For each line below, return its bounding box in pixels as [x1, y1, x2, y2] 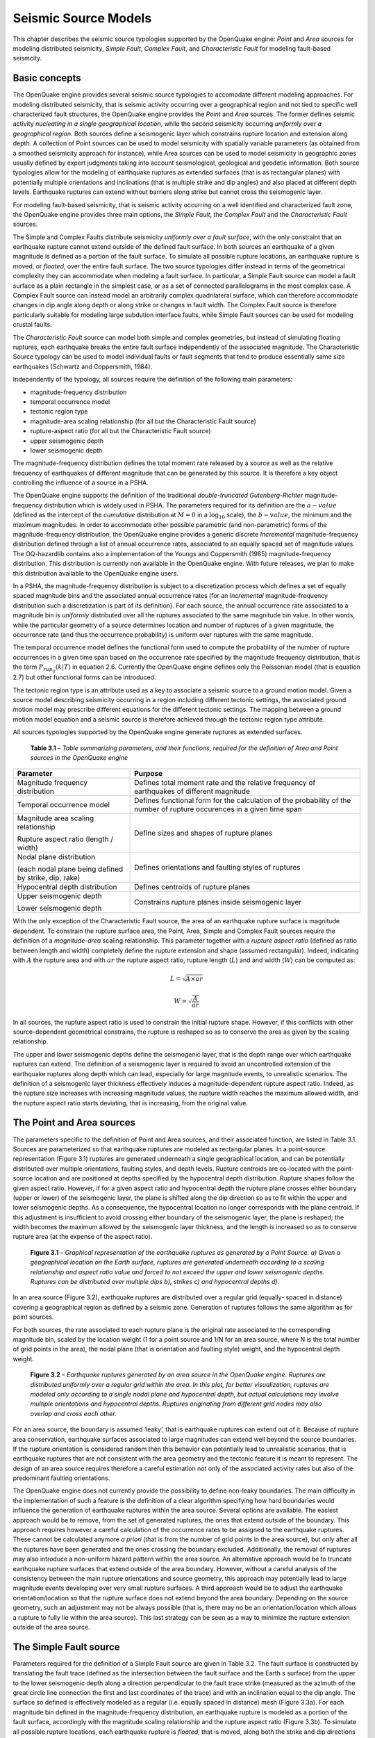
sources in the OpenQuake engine [30, 754, 128, 762]
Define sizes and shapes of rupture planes [134, 828, 273, 838]
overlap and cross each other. [30, 1409, 117, 1418]
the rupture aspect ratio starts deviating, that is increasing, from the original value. [12, 1098, 248, 1107]
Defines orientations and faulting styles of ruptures [134, 863, 301, 872]
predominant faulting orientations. [12, 1474, 110, 1482]
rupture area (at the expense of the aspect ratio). [12, 1233, 153, 1241]
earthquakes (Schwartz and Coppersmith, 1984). [12, 362, 153, 371]
